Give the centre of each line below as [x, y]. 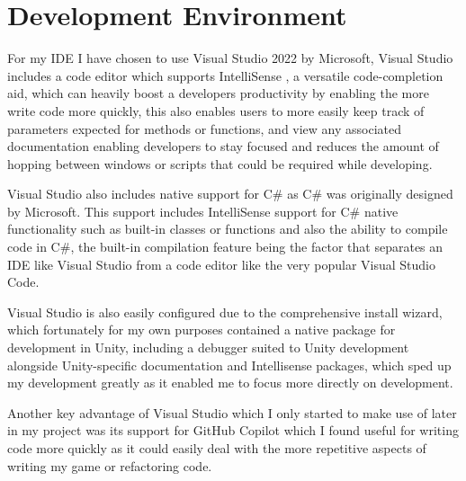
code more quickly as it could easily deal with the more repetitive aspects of [217, 448]
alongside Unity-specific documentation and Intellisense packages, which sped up [229, 365]
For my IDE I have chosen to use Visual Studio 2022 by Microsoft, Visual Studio [230, 58]
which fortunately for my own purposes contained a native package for [202, 330]
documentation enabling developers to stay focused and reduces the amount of [223, 146]
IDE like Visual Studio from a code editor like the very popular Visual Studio [221, 264]
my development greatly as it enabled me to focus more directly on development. [230, 383]
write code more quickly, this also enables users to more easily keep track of [216, 110]
